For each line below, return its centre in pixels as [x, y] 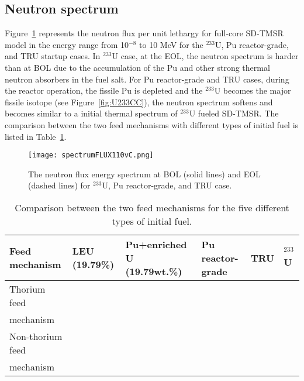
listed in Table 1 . [36, 136]
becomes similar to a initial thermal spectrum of [91, 113]
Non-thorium [36, 336]
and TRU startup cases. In [53, 56]
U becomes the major [253, 90]
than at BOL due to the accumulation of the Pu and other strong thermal [137, 67]
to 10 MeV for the [171, 44]
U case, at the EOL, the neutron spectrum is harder [205, 56]
